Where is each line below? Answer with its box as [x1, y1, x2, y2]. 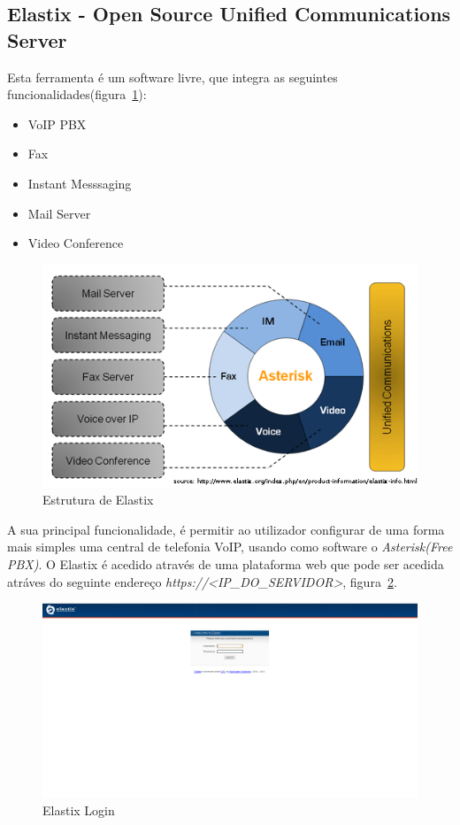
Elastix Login [42, 800, 115, 819]
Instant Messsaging [27, 173, 132, 192]
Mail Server [27, 204, 91, 222]
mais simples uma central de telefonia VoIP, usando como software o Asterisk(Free [7, 537, 453, 556]
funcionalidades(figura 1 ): [7, 85, 147, 104]
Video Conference [27, 234, 124, 252]
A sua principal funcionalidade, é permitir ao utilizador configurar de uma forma [7, 520, 445, 538]
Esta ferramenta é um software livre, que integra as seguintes [7, 67, 338, 86]
